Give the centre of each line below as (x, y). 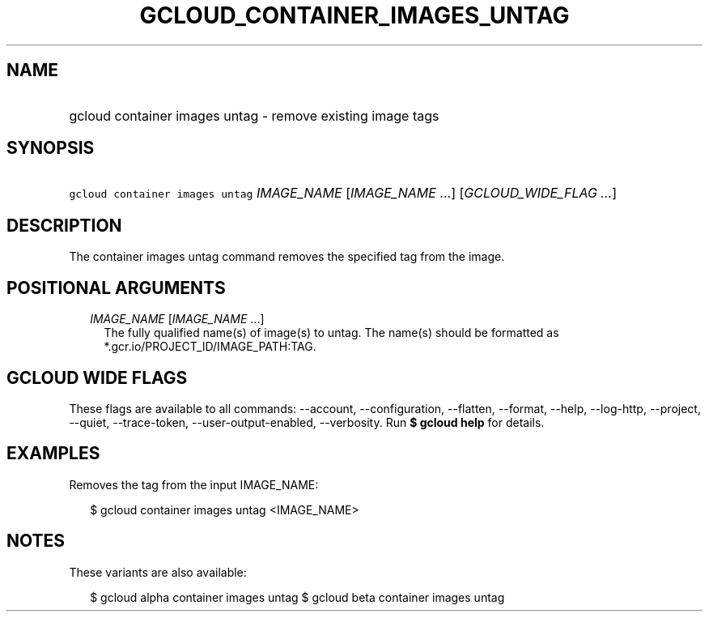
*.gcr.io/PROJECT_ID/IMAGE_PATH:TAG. (210, 347)
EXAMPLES (53, 454)
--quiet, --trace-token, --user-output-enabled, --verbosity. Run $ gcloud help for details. (307, 422)
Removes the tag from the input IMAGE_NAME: (194, 484)
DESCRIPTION (64, 225)
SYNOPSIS (51, 148)
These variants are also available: (158, 572)
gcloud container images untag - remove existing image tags (254, 115)
